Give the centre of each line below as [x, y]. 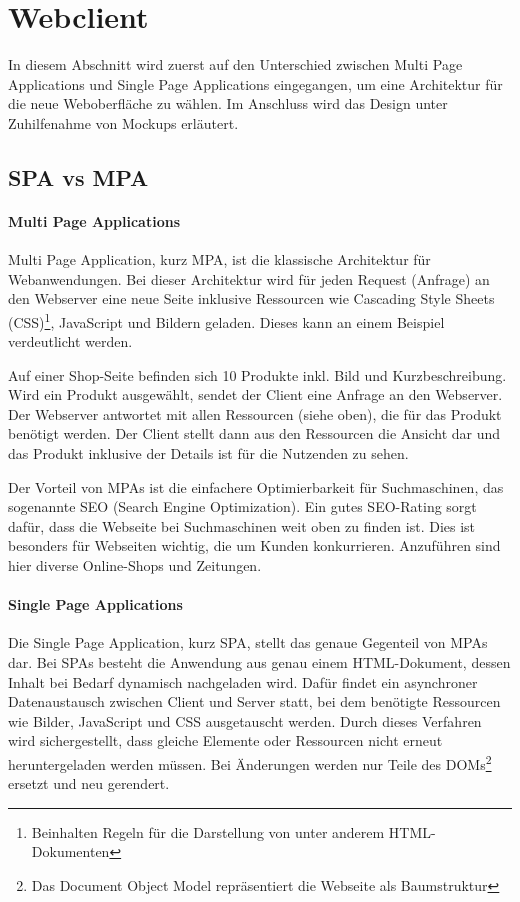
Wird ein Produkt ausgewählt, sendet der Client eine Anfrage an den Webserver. [255, 394]
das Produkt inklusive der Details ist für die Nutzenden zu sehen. [208, 453]
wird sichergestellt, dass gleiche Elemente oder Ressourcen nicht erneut [225, 740]
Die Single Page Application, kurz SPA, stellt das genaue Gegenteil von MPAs [248, 642]
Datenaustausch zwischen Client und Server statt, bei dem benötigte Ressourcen [254, 701]
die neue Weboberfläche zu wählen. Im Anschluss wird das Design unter [228, 103]
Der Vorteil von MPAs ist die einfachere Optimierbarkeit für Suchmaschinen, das [256, 486]
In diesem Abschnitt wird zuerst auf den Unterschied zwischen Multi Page [235, 64]
